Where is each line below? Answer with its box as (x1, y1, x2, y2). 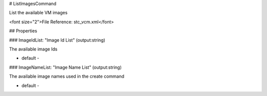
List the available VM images (9, 10, 68, 16)
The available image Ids (9, 46, 58, 52)
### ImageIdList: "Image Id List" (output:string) (9, 37, 106, 43)
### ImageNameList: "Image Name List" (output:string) (9, 64, 122, 70)
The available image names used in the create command (9, 73, 125, 79)
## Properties (9, 28, 37, 34)
